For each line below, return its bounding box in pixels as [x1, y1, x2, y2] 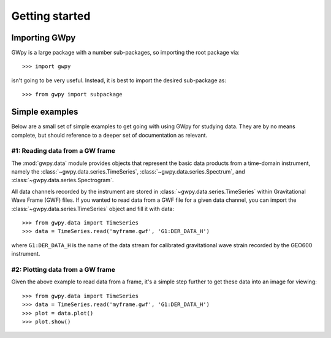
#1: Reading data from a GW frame [11, 147, 116, 155]
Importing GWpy [11, 33, 76, 43]
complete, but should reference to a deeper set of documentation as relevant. [11, 131, 208, 139]
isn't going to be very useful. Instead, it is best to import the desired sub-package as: [11, 77, 227, 84]
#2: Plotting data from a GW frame [11, 265, 116, 274]
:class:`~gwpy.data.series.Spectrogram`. [11, 177, 114, 184]
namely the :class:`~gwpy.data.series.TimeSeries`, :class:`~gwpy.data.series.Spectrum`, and [11, 168, 245, 175]
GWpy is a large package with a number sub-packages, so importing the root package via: [11, 49, 240, 56]
